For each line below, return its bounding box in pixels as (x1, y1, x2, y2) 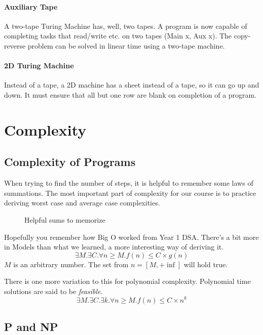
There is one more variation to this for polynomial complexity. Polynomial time (4, 276, 251, 286)
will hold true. (183, 259, 228, 269)
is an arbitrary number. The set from (13, 259, 129, 269)
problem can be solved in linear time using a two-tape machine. (27, 40, 225, 51)
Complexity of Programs (4, 154, 136, 170)
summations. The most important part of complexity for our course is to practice (4, 187, 256, 198)
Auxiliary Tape (4, 1, 58, 12)
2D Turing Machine (4, 60, 74, 71)
